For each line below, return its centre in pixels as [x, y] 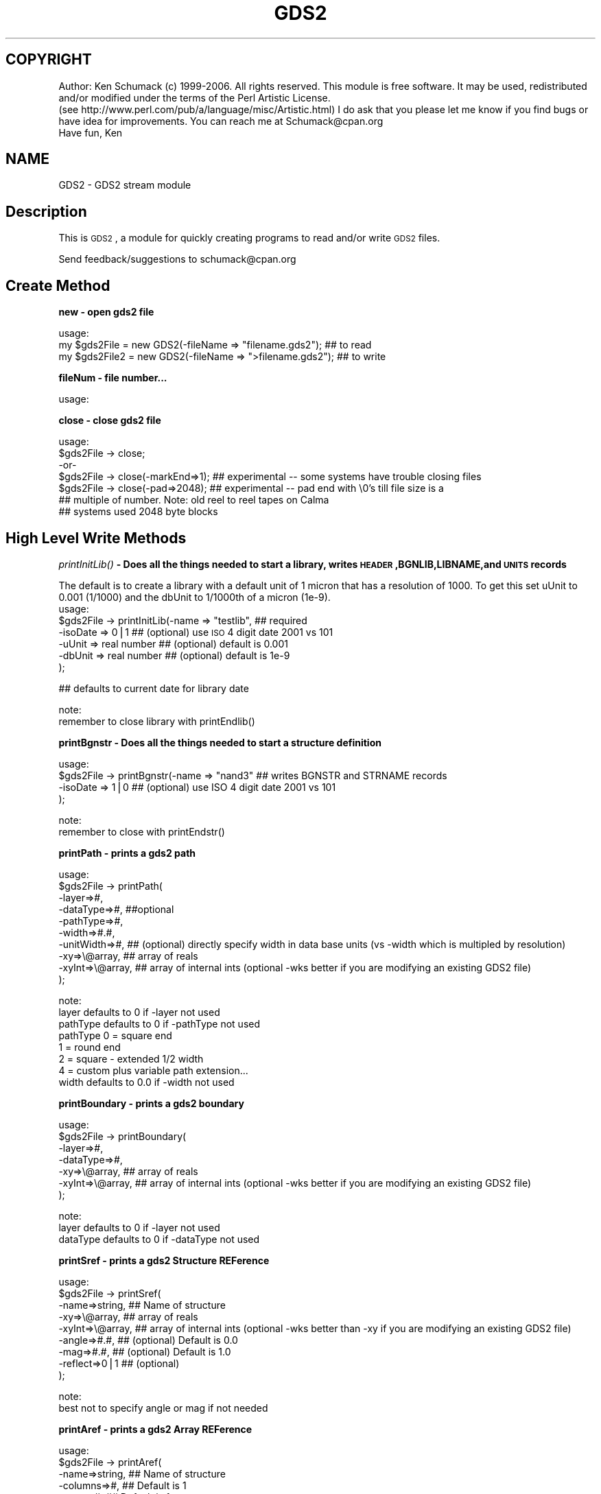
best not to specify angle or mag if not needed [163, 1408]
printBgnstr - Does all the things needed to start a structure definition [220, 742]
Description [46, 211]
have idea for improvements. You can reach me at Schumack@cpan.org [221, 121]
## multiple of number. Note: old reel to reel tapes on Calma [194, 500]
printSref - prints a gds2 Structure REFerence [164, 1260]
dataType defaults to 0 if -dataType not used [159, 1239]
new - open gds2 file [106, 312]
